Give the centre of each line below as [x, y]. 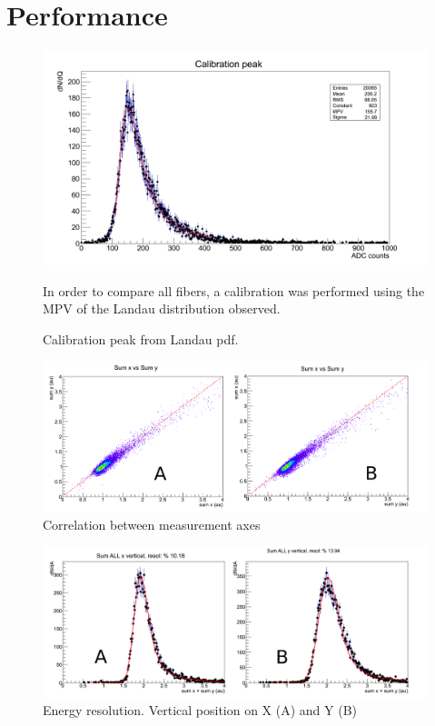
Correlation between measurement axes [152, 524]
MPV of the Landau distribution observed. [162, 308]
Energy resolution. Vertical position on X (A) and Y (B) [200, 710]
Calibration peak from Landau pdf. [141, 338]
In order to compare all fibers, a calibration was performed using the [234, 290]
